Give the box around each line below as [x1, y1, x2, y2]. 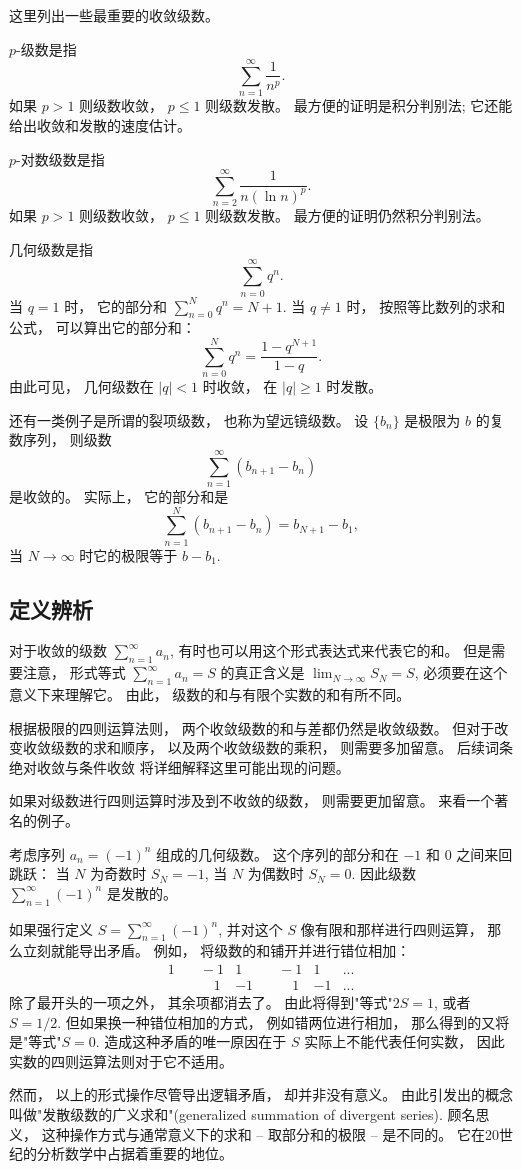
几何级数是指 [9, 238, 93, 259]
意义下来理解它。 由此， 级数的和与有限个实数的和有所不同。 [9, 684, 411, 705]
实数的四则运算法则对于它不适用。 [9, 1050, 233, 1071]
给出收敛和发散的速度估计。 [9, 114, 191, 135]
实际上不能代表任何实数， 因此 [304, 1031, 505, 1052]
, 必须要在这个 [414, 662, 508, 683]
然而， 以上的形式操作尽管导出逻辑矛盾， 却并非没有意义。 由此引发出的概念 [9, 1084, 513, 1105]
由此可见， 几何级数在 [9, 376, 154, 397]
